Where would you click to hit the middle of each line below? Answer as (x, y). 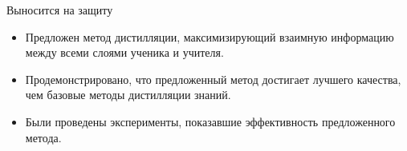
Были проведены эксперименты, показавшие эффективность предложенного (210, 121)
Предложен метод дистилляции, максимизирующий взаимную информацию (210, 36)
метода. (43, 137)
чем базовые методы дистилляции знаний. (128, 95)
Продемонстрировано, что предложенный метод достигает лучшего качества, (213, 79)
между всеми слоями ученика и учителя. (124, 52)
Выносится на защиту (60, 10)
